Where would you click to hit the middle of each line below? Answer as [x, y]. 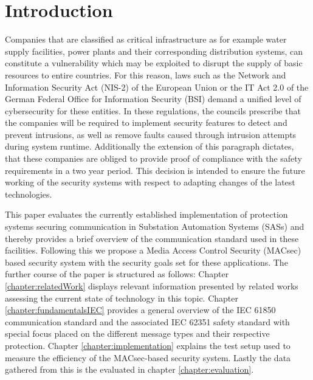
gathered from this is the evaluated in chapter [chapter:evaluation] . [129, 369]
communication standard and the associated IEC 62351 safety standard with [147, 321]
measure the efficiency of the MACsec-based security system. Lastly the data [148, 357]
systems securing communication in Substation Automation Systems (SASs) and [155, 226]
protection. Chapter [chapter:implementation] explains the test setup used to [148, 345]
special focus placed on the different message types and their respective [137, 333]
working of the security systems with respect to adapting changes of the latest [150, 182]
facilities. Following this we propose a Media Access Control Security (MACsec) [153, 250]
